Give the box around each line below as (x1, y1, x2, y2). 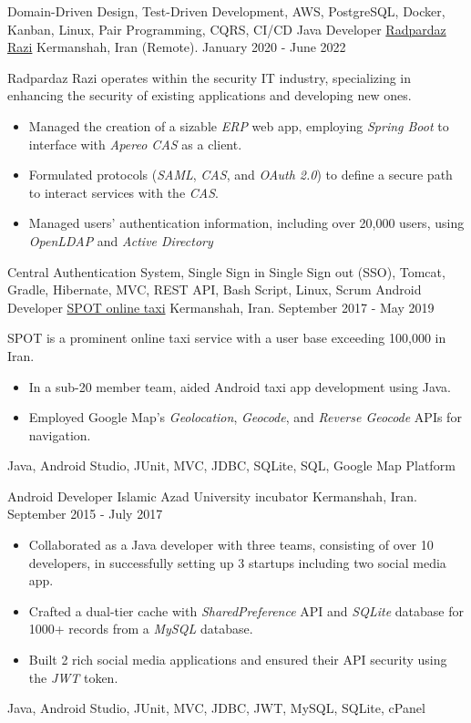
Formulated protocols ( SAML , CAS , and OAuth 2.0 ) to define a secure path (28, 165, 453, 184)
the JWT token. (28, 667, 118, 687)
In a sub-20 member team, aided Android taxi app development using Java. (28, 377, 451, 396)
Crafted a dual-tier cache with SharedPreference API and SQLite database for (28, 601, 464, 620)
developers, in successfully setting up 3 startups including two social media (28, 553, 446, 572)
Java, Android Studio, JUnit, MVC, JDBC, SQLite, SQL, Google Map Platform (7, 456, 456, 475)
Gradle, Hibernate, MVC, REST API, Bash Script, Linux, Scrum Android (7, 280, 422, 299)
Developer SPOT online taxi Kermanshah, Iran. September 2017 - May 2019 (7, 297, 435, 316)
